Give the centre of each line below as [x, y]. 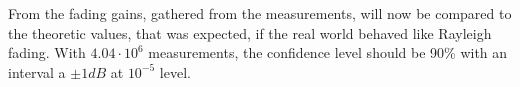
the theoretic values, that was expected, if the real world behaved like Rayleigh [250, 32]
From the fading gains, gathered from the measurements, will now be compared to [260, 13]
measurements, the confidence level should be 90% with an [328, 52]
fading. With [47, 52]
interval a [37, 71]
